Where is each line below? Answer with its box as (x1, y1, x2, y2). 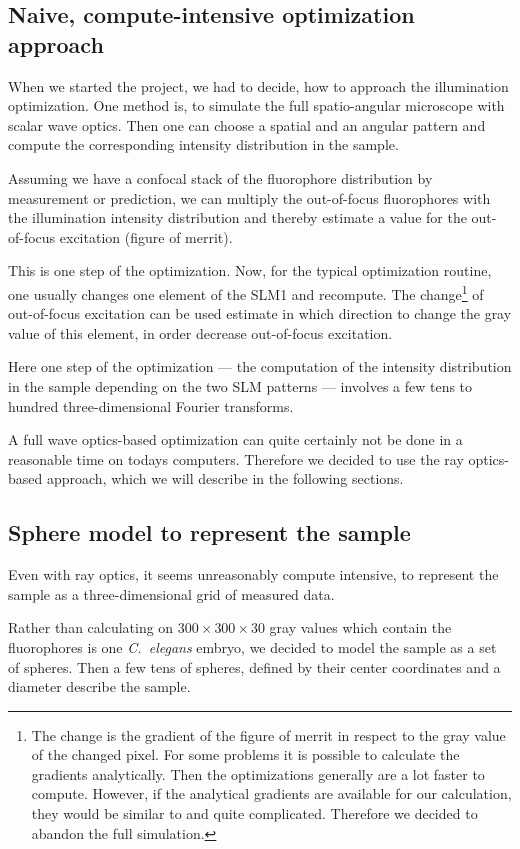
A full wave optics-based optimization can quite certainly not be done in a (8, 429, 463, 450)
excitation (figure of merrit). (59, 226, 233, 247)
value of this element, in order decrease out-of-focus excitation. (8, 322, 393, 343)
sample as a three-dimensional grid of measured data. (8, 583, 335, 604)
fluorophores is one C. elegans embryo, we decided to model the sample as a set (8, 636, 497, 657)
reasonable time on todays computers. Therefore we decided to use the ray (8, 448, 464, 469)
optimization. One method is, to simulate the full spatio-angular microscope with (8, 95, 505, 116)
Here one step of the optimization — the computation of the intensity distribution (8, 356, 512, 377)
